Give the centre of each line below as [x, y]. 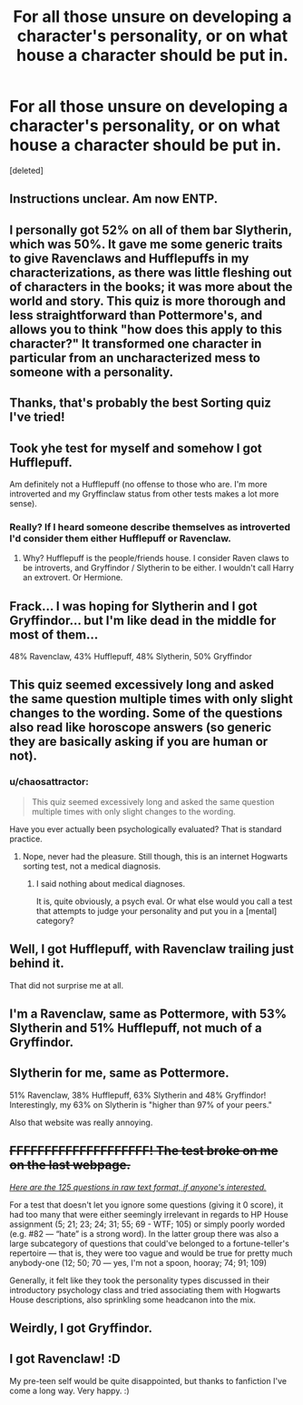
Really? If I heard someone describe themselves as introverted [150, 527]
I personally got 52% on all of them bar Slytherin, [151, 230]
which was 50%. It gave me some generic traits [146, 244]
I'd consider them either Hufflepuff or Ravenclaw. [120, 538]
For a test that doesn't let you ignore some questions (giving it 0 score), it [147, 1204]
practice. [26, 838]
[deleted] [26, 170]
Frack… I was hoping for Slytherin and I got [133, 606]
